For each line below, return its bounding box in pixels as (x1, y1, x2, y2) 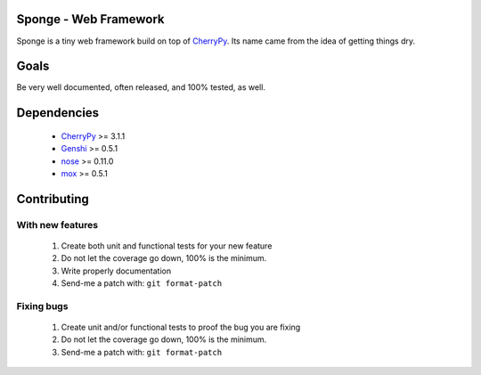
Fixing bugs (16, 299, 69, 312)
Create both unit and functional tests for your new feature (61, 240, 273, 251)
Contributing (16, 192, 89, 207)
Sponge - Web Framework (16, 12, 165, 27)
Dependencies (16, 105, 100, 120)
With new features (16, 218, 98, 231)
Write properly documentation (61, 265, 172, 276)
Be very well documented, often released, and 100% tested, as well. (16, 82, 266, 93)
